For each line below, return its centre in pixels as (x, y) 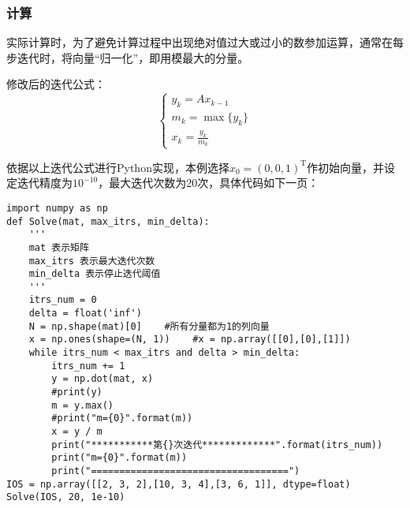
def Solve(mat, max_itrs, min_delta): (108, 221)
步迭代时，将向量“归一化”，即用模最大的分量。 (128, 57)
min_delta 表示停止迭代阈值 (95, 274)
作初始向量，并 (346, 167)
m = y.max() (83, 405)
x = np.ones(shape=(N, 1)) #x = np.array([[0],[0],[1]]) (190, 340)
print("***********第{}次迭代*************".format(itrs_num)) (217, 444)
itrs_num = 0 (63, 300)
